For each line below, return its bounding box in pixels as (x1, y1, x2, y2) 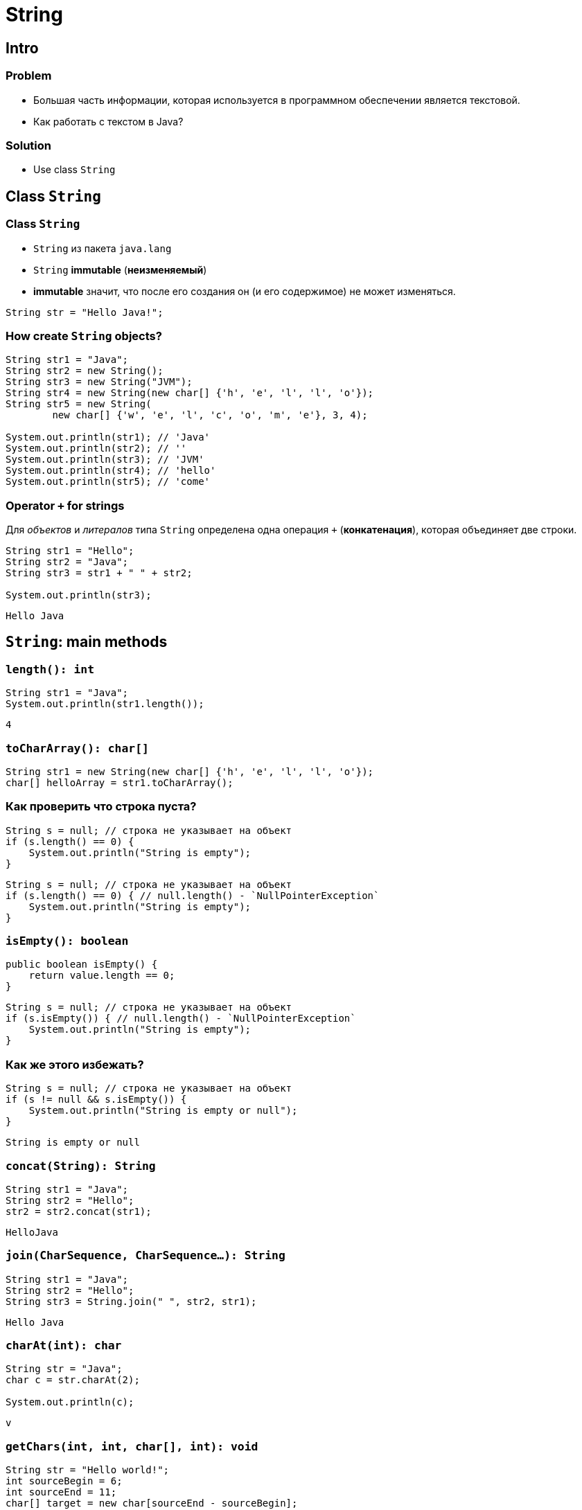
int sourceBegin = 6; (6, 1475, 123, 1487)
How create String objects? (6, 328, 162, 343)
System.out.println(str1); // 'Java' (6, 432, 211, 443)
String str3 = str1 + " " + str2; (6, 567, 193, 579)
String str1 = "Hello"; (6, 545, 134, 557)
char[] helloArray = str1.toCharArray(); (6, 776, 233, 788)
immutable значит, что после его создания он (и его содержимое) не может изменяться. (33, 285, 456, 297)
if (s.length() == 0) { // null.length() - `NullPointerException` (6, 889, 380, 901)
